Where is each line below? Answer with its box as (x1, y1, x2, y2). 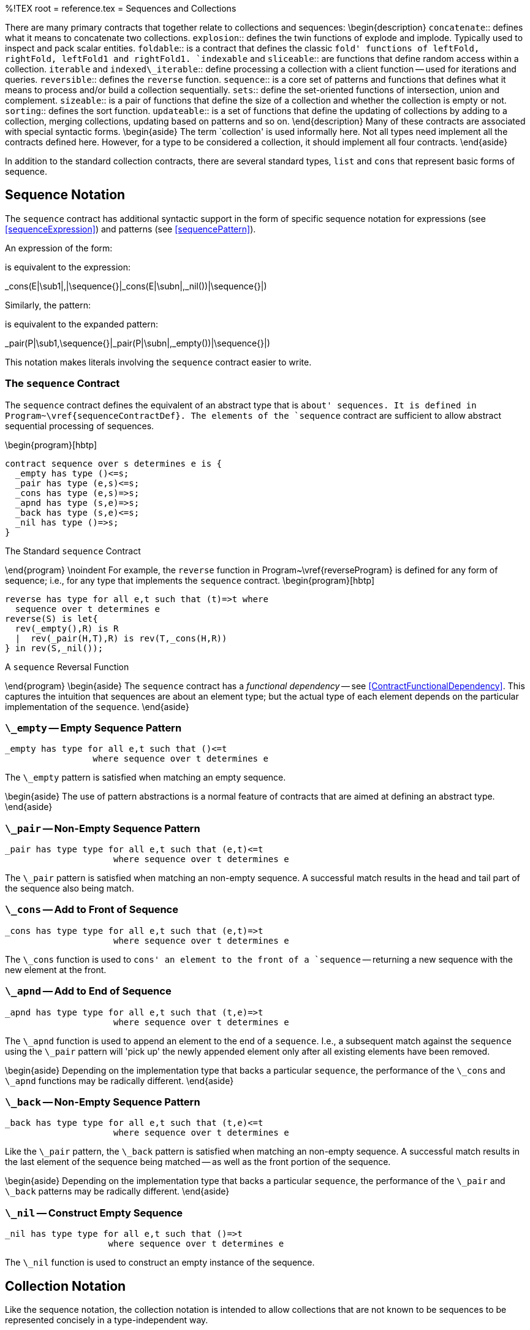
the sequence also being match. (5, 883, 134, 894)
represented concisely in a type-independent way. (5, 1314, 208, 1325)
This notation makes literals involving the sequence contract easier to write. (5, 356, 312, 367)
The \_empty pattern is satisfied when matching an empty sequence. (5, 772, 286, 783)
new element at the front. (5, 964, 107, 975)
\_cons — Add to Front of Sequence (5, 903, 178, 916)
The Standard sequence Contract (5, 545, 141, 556)
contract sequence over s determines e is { (5, 458, 222, 468)
